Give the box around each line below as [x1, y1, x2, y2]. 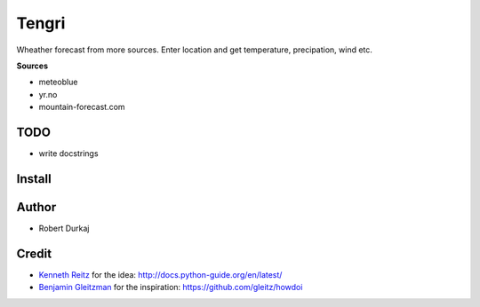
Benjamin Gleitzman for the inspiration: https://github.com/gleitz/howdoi [38, 282, 303, 293]
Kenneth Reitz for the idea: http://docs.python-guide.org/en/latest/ [38, 269, 283, 279]
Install [16, 171, 52, 186]
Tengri [16, 13, 66, 33]
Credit [16, 246, 52, 261]
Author [16, 200, 57, 215]
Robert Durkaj [38, 223, 90, 233]
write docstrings [38, 148, 99, 159]
